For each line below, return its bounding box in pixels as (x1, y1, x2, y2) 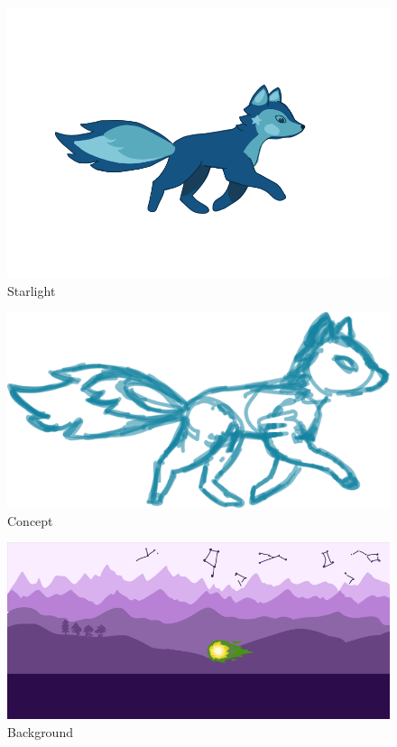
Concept (7, 511, 53, 530)
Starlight (7, 281, 56, 300)
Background (7, 722, 73, 741)
